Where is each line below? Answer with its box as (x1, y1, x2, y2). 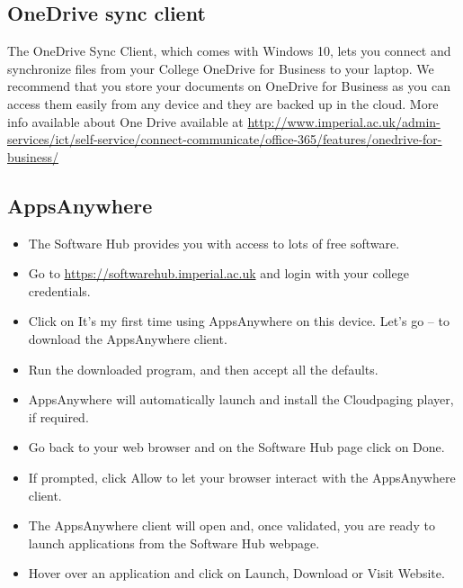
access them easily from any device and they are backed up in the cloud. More (7, 94, 439, 113)
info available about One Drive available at (7, 112, 244, 131)
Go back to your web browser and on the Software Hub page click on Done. (28, 438, 445, 457)
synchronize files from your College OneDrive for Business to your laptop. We (7, 59, 434, 77)
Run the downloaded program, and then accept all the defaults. (28, 359, 378, 378)
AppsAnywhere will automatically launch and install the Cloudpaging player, (28, 390, 454, 409)
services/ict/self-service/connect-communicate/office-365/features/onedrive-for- (7, 130, 442, 149)
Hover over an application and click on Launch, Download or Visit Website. (28, 564, 445, 583)
